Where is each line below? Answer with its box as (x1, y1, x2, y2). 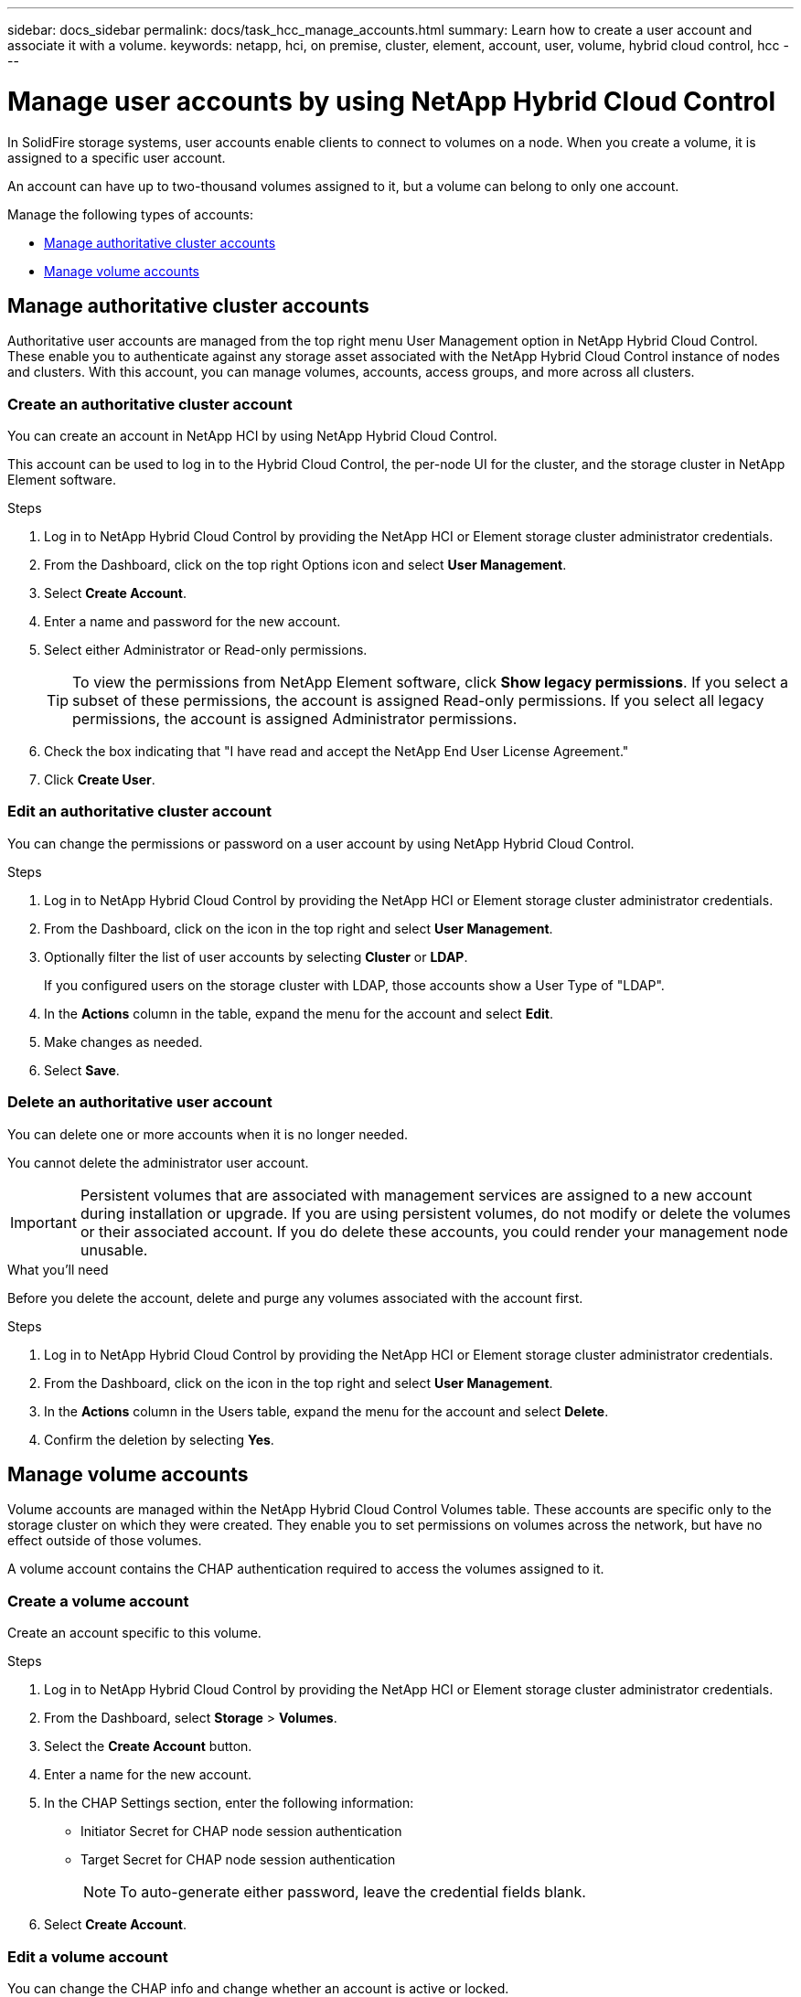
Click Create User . (44, 772, 155, 788)
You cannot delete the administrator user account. (7, 1154, 309, 1170)
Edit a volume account (7, 1947, 168, 1966)
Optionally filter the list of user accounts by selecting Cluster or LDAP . (44, 948, 468, 965)
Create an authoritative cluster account (7, 394, 293, 413)
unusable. (80, 1240, 148, 1259)
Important (10, 1212, 77, 1232)
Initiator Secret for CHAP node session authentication (80, 1823, 402, 1840)
